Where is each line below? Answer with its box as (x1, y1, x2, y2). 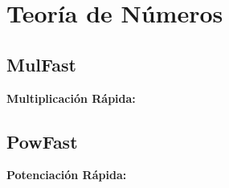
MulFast (6, 51, 76, 76)
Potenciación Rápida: (6, 166, 127, 183)
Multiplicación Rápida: (6, 89, 136, 106)
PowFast (6, 129, 78, 153)
